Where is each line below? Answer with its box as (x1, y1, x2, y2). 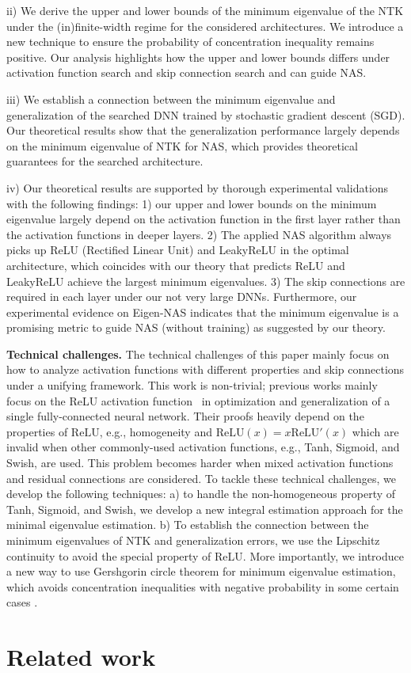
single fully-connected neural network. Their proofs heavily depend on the (6, 408, 364, 424)
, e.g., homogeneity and (99, 423, 212, 439)
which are (352, 423, 399, 439)
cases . (6, 594, 38, 610)
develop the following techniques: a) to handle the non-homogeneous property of (6, 485, 396, 502)
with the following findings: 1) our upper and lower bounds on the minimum (6, 195, 377, 211)
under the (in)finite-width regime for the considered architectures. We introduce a (6, 17, 404, 34)
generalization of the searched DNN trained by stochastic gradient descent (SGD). (6, 106, 405, 123)
